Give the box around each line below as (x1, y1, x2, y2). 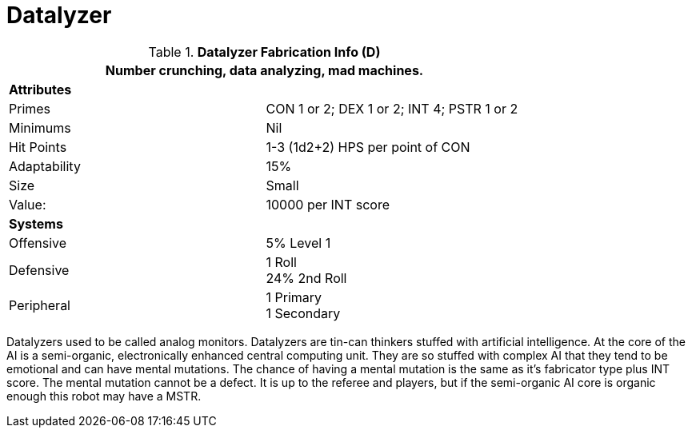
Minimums (9, 119, 71, 136)
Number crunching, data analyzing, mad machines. (105, 62, 424, 78)
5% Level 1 (266, 234, 331, 251)
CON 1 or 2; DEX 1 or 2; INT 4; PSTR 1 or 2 (266, 100, 518, 117)
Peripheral (9, 297, 70, 313)
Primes (9, 100, 51, 117)
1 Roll (266, 253, 297, 270)
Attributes (9, 81, 72, 98)
